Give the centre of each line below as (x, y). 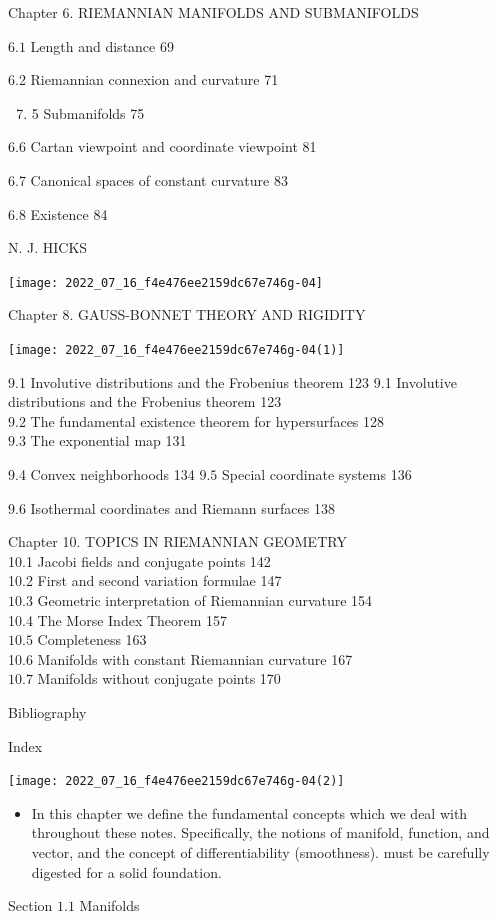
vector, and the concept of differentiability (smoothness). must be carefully (260, 852)
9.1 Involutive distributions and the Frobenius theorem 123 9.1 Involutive (232, 381)
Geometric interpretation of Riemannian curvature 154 (205, 600)
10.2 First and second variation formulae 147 (145, 580)
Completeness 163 (92, 639)
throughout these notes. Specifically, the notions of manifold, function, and (260, 832)
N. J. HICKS (48, 247)
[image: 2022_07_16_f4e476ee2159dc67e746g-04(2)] (176, 781)
